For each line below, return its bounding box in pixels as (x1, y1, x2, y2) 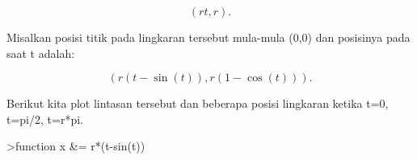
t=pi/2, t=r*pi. (6, 110, 83, 127)
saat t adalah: (6, 44, 75, 61)
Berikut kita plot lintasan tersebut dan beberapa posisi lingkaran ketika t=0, (6, 95, 389, 112)
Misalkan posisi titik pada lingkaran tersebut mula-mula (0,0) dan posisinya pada (6, 29, 411, 45)
